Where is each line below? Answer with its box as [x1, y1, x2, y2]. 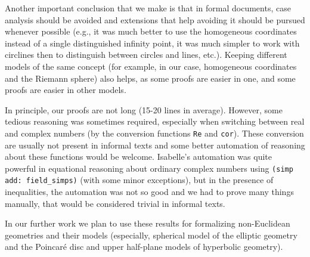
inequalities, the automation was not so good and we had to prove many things [5, 185, 294, 198]
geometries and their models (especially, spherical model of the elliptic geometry [5, 228, 297, 241]
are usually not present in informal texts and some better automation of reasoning [5, 138, 305, 151]
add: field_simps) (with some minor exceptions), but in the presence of [5, 174, 274, 186]
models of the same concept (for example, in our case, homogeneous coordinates [5, 60, 297, 72]
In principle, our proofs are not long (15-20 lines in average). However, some [5, 103, 283, 116]
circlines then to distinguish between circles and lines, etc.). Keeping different [5, 48, 287, 61]
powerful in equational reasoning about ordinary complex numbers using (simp [5, 162, 293, 174]
